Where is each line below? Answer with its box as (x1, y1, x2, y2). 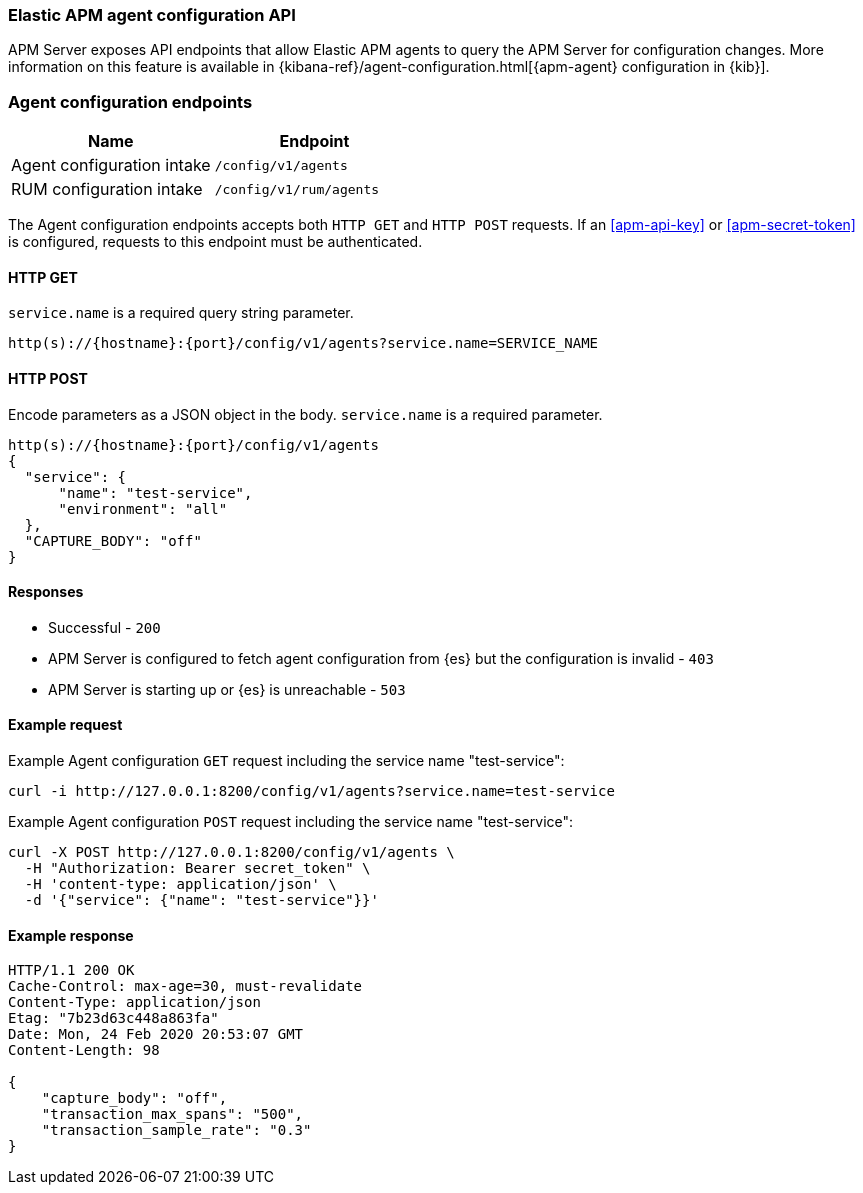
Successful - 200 (48, 618, 161, 636)
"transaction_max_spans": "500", (41, 1106, 304, 1123)
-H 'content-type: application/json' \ (24, 876, 337, 892)
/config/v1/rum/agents (214, 181, 380, 197)
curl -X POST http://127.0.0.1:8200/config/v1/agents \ (8, 844, 455, 860)
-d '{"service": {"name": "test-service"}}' (24, 892, 379, 908)
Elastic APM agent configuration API (8, 5, 296, 25)
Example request (8, 716, 123, 734)
